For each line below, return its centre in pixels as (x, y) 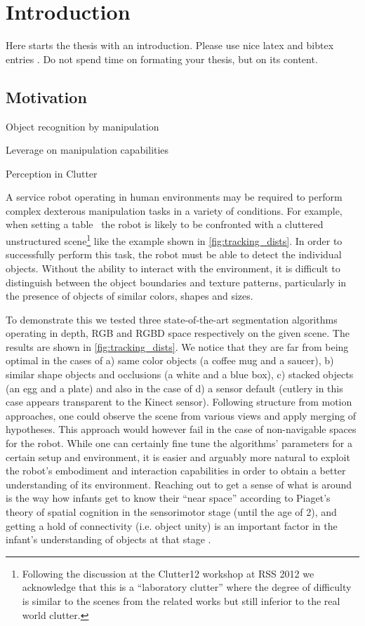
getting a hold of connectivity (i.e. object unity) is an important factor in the (172, 525)
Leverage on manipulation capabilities (87, 150)
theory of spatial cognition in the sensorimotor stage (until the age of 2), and (171, 512)
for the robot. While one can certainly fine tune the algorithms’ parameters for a (179, 443)
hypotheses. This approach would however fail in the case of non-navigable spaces (181, 429)
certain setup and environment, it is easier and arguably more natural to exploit (178, 457)
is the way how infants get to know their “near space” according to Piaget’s (168, 498)
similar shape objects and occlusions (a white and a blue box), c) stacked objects (180, 374)
